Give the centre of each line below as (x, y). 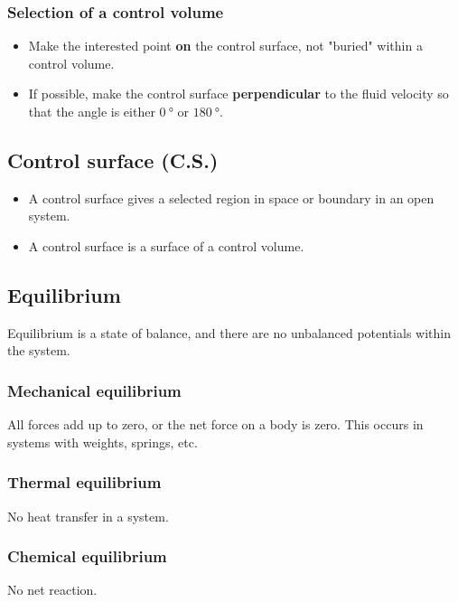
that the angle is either (92, 111)
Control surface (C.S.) (113, 160)
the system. (39, 350)
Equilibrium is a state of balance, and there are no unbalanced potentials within (229, 332)
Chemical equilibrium (87, 556)
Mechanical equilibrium (94, 390)
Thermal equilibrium (84, 482)
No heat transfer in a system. (88, 516)
